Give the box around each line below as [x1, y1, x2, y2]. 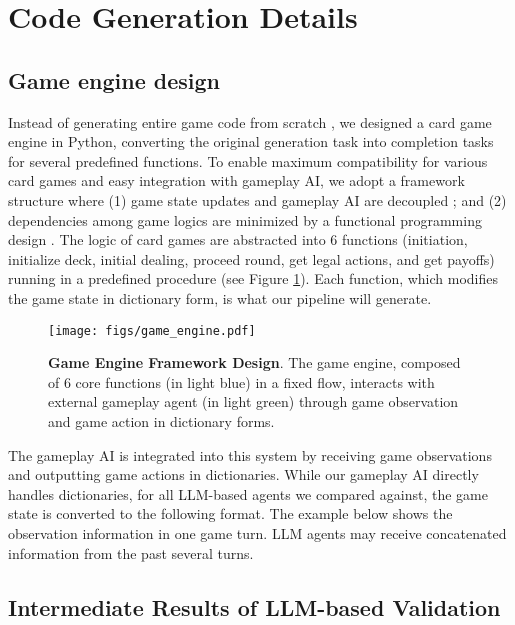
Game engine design [8, 64, 220, 95]
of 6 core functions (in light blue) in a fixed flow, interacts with [48, 371, 435, 392]
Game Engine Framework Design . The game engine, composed [48, 352, 461, 373]
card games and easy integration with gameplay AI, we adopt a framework [8, 170, 465, 191]
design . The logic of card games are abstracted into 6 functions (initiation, [8, 229, 468, 250]
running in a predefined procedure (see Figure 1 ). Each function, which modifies [8, 268, 499, 289]
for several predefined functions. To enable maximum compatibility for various [8, 150, 488, 171]
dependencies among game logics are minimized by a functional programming [8, 209, 482, 230]
